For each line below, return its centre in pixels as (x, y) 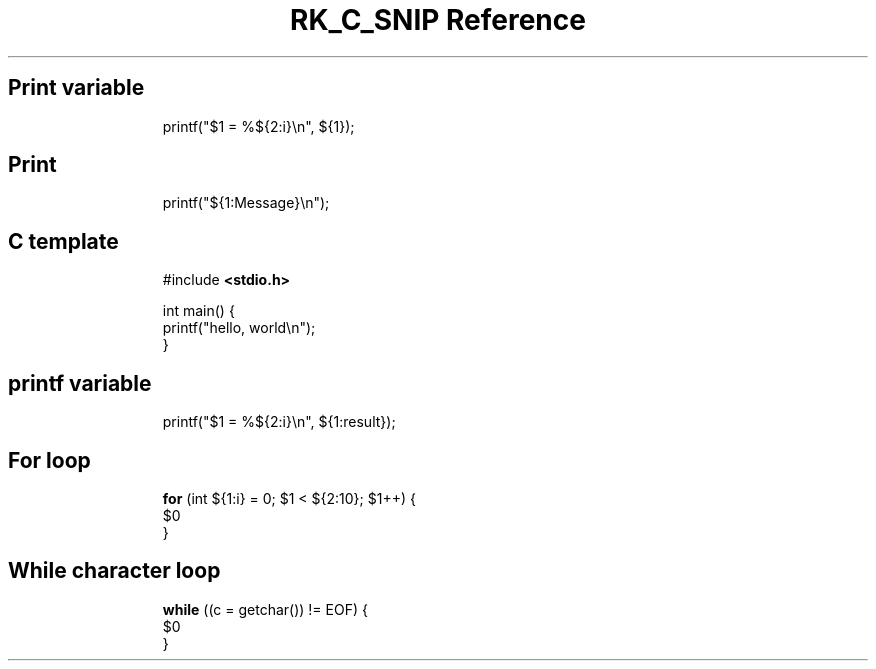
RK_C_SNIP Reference (438, 20)
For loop (49, 460)
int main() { (198, 311)
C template (63, 241)
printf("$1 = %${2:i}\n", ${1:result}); (279, 422)
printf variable (80, 383)
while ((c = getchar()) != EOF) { (265, 609)
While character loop (114, 571)
